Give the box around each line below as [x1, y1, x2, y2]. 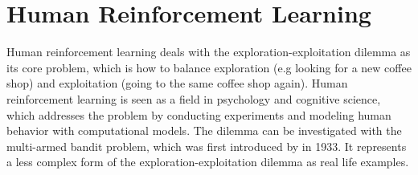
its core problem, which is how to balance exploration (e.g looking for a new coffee [6, 59, 412, 75]
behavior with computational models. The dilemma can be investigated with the [6, 122, 402, 139]
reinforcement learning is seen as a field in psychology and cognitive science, [6, 90, 381, 107]
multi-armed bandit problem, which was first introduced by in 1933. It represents [6, 137, 407, 154]
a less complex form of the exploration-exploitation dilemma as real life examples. [6, 153, 409, 170]
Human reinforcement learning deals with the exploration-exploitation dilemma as [6, 43, 411, 60]
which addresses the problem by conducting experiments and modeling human [6, 106, 391, 123]
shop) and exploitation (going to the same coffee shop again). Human [6, 75, 348, 92]
